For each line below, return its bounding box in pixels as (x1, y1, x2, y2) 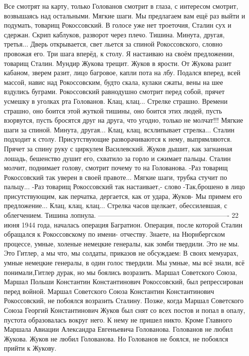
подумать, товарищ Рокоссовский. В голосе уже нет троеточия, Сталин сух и (4, 20, 232, 30)
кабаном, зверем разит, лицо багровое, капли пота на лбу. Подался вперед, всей (4, 67, 241, 78)
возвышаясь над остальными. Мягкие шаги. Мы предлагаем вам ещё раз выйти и (4, 10, 245, 20)
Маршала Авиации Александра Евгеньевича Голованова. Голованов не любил (4, 324, 233, 334)
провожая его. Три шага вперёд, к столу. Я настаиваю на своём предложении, (4, 48, 234, 58)
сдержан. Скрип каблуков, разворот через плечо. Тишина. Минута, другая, (4, 29, 225, 39)
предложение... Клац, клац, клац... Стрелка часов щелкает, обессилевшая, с (4, 200, 227, 210)
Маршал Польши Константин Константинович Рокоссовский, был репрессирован (4, 276, 243, 287)
